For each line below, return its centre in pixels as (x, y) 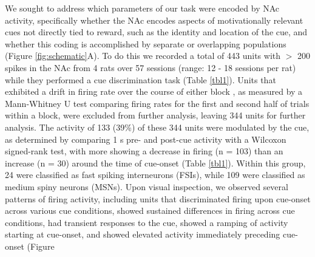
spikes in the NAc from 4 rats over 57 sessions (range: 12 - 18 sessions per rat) (151, 67)
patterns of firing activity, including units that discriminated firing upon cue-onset (158, 198)
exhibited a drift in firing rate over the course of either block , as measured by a (154, 91)
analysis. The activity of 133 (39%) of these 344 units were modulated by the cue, (157, 127)
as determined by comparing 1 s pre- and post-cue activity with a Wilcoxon (146, 139)
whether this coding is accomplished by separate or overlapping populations (146, 43)
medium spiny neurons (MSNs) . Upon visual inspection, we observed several (147, 186)
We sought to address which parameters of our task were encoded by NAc (142, 8)
